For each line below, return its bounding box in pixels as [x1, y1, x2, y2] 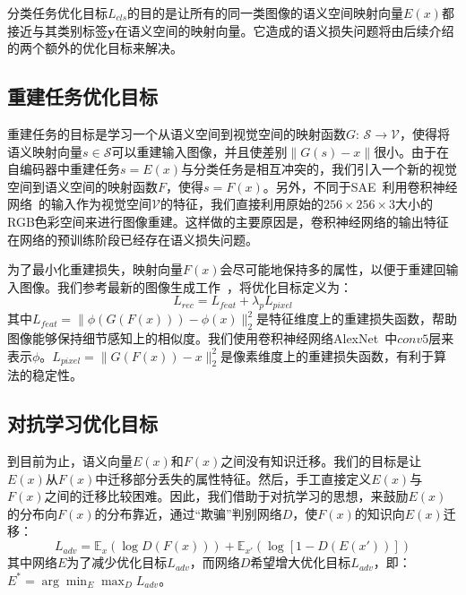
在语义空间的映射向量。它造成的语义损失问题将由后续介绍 [115, 21, 454, 39]
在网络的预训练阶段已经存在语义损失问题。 [7, 229, 258, 248]
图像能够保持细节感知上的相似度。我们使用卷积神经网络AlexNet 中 [7, 328, 398, 347]
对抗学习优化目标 [7, 410, 158, 437]
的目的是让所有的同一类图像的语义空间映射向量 [127, 4, 404, 22]
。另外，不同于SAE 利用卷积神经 [263, 177, 458, 195]
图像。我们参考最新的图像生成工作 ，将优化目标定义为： [19, 277, 352, 296]
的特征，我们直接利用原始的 [160, 194, 324, 213]
